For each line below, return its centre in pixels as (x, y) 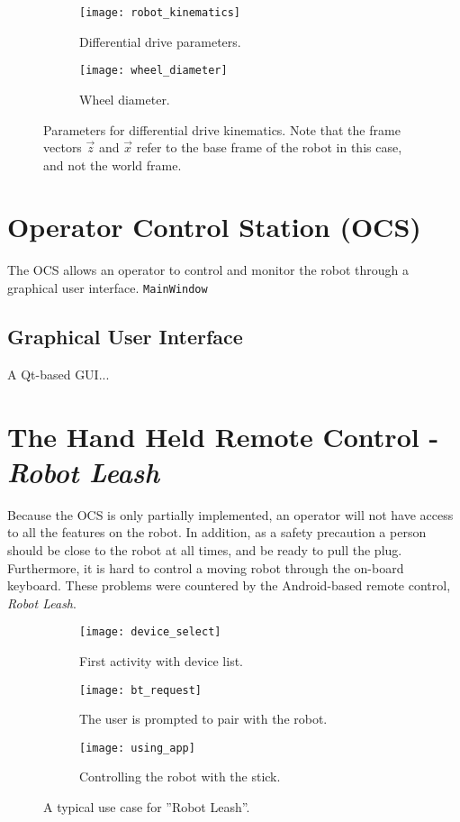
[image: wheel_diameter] (153, 71)
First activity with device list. (161, 660)
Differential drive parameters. (160, 41)
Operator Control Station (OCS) (214, 227)
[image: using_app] (137, 748)
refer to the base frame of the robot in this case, (269, 147)
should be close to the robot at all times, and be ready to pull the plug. (205, 549)
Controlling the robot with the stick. (180, 776)
